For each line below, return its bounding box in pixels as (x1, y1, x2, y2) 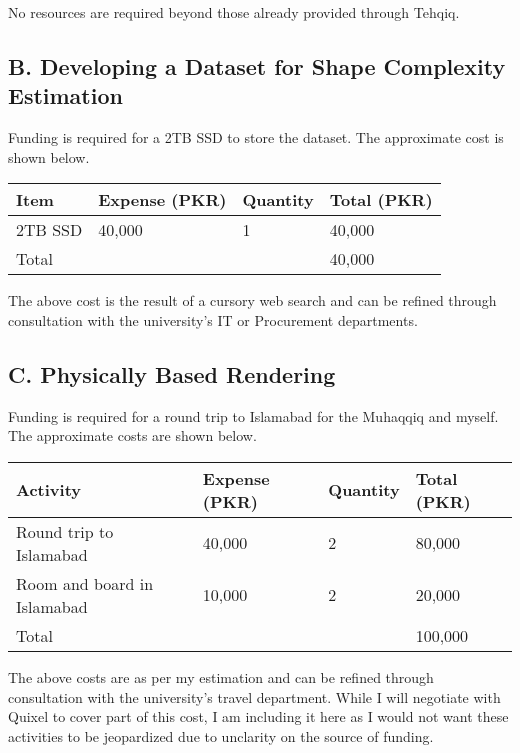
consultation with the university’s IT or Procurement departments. (8, 309, 418, 330)
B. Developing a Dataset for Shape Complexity (8, 50, 506, 81)
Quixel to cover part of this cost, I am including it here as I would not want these (8, 706, 509, 727)
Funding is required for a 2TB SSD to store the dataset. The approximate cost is (8, 127, 504, 148)
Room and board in (16, 571, 154, 595)
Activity (16, 478, 81, 502)
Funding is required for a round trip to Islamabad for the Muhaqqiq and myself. (8, 405, 499, 426)
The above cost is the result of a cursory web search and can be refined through (8, 290, 497, 311)
